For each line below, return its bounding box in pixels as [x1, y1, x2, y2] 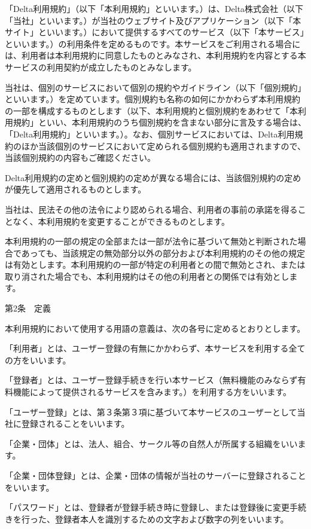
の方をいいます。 [5, 353, 71, 366]
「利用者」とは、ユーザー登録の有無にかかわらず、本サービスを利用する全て [5, 342, 306, 354]
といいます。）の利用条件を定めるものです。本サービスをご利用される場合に [5, 37, 301, 50]
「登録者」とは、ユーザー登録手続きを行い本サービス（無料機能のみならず [5, 374, 298, 386]
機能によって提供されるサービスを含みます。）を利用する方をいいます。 [13, 386, 292, 398]
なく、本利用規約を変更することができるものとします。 [13, 215, 230, 227]
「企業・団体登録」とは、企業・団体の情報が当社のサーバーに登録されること [5, 469, 306, 481]
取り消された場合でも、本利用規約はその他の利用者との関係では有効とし [5, 270, 289, 282]
